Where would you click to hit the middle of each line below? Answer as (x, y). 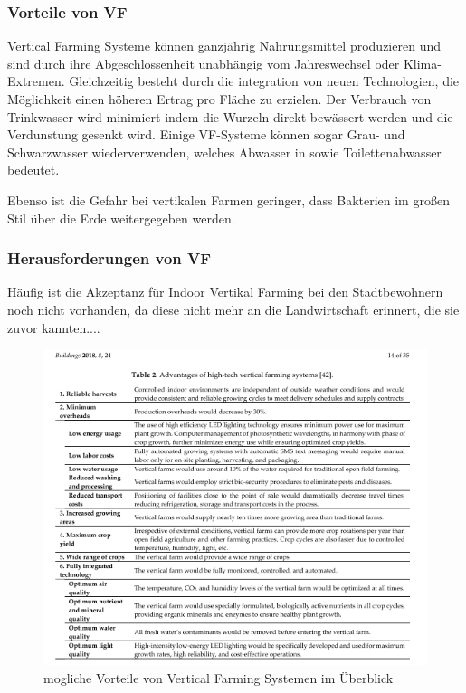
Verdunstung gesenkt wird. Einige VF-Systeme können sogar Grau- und (206, 134)
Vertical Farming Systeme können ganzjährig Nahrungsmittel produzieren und (224, 46)
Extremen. (36, 81)
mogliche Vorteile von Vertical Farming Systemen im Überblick (219, 677)
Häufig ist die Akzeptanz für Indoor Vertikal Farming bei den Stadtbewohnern (225, 292)
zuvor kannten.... (54, 327)
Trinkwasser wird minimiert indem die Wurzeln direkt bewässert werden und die (230, 116)
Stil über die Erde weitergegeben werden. (121, 218)
